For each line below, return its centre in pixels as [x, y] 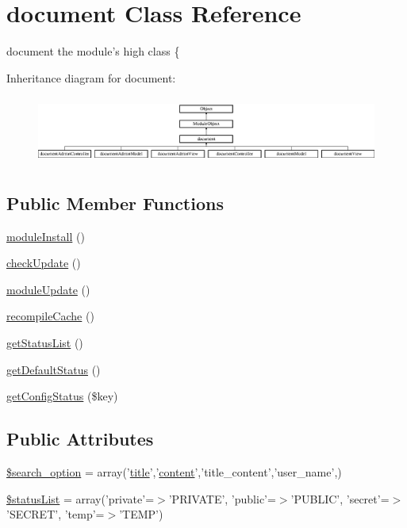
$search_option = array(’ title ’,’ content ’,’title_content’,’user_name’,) [174, 471]
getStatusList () [45, 342]
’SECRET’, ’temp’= [56, 514]
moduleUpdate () [48, 289]
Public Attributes [80, 439]
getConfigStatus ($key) [62, 396]
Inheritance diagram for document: [91, 77]
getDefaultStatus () [54, 369]
